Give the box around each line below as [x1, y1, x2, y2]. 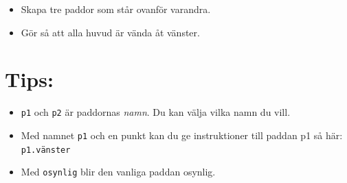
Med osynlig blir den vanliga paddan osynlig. [21, 164, 216, 179]
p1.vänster [21, 145, 71, 155]
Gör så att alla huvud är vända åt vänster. [21, 25, 200, 39]
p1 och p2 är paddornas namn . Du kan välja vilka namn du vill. [21, 105, 291, 119]
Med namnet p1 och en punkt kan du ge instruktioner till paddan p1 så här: [21, 127, 343, 142]
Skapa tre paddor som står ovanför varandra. [21, 2, 211, 16]
